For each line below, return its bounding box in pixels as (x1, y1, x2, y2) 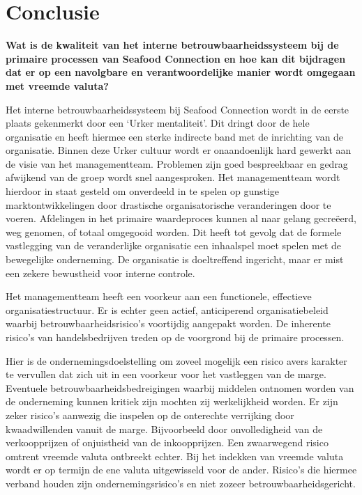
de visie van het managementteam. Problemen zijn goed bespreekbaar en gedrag (6, 156, 348, 171)
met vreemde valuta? (6, 78, 109, 93)
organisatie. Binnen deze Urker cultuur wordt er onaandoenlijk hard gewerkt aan (6, 143, 352, 157)
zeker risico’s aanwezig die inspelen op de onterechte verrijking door (6, 407, 294, 422)
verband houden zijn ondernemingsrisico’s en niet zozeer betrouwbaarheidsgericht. (6, 476, 356, 490)
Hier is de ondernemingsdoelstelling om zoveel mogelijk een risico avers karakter (6, 353, 347, 368)
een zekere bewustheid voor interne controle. (6, 265, 195, 280)
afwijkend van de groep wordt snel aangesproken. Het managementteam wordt (6, 170, 340, 184)
